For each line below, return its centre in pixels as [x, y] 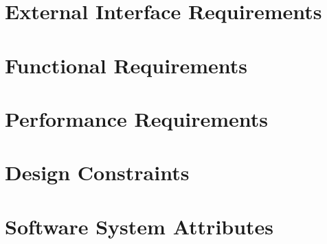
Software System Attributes [139, 226]
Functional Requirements [126, 65]
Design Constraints [97, 172]
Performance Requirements [137, 118]
